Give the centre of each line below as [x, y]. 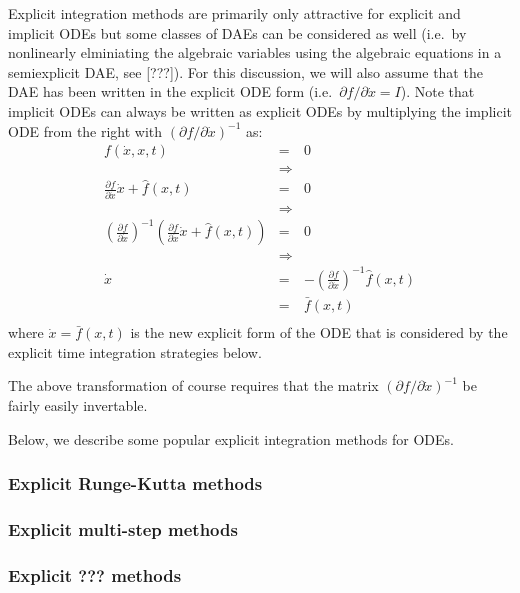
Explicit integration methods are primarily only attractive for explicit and [234, 13]
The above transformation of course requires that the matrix [193, 385]
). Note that [437, 91]
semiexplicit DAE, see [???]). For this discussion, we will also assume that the [245, 71]
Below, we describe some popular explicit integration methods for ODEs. [231, 438]
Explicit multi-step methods [123, 528]
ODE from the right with [85, 130]
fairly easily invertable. [78, 404]
